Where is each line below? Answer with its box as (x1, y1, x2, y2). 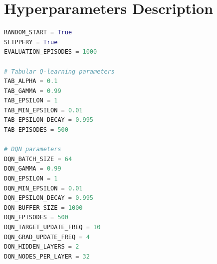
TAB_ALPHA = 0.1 (4, 78, 58, 85)
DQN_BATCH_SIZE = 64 (4, 155, 72, 163)
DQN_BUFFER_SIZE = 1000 (4, 204, 83, 211)
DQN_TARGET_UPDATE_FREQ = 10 (4, 224, 101, 231)
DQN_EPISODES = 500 (4, 214, 68, 221)
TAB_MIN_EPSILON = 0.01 (4, 106, 83, 114)
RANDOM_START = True (4, 29, 72, 36)
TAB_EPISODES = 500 (4, 126, 68, 134)
